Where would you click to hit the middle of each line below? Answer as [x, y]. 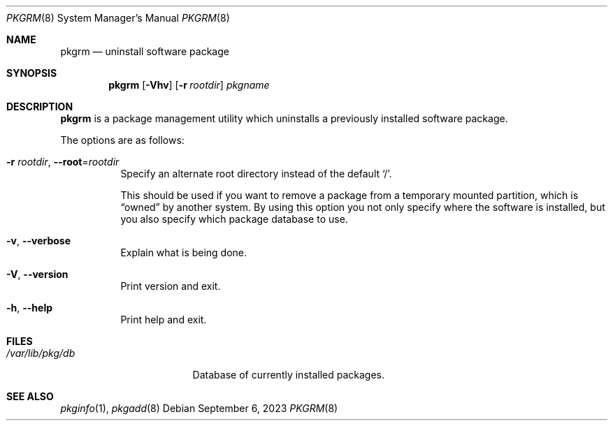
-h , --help [30, 308]
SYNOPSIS [32, 73]
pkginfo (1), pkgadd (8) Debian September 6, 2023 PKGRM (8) [199, 408]
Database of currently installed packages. [289, 375]
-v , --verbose [39, 241]
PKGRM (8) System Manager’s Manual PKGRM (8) [118, 18]
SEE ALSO [30, 396]
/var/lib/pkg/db [41, 353]
